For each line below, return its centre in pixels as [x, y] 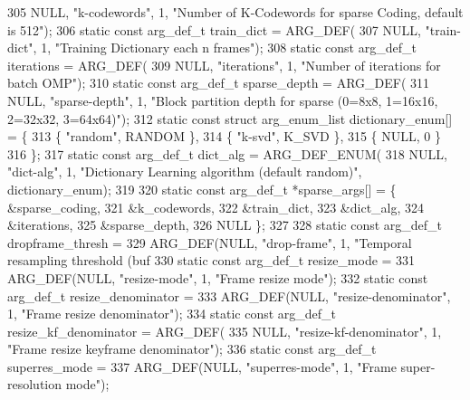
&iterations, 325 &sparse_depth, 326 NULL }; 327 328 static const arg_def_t [225, 225]
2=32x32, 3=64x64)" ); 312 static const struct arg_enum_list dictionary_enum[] [230, 118]
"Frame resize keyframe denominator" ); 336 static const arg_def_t [192, 349]
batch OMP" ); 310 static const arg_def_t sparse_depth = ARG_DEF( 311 [219, 83]
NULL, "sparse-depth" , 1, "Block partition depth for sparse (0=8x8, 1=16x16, [223, 100]
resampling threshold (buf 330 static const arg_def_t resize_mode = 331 [211, 260]
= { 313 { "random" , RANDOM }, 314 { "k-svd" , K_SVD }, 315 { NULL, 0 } [224, 136]
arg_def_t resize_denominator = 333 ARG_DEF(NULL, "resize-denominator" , [229, 295]
